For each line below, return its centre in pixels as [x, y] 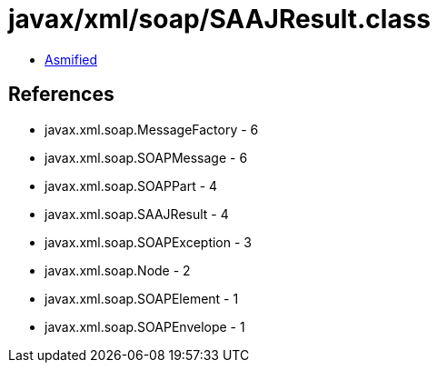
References [61, 95]
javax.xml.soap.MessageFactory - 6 [152, 129]
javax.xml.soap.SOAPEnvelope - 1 [145, 326]
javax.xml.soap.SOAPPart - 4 [131, 185]
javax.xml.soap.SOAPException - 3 [148, 242]
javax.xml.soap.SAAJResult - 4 [137, 214]
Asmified [71, 59]
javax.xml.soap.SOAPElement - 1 [142, 298]
